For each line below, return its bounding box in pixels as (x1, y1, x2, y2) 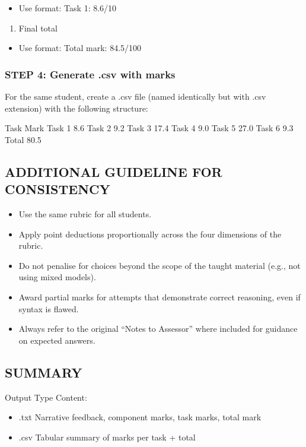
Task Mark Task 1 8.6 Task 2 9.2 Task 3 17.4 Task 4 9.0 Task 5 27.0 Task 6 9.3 (5, 122, 294, 134)
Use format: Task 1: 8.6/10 (18, 2, 117, 14)
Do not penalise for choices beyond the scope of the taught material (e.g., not (18, 259, 301, 271)
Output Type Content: (5, 391, 87, 403)
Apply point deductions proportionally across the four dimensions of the (18, 227, 282, 240)
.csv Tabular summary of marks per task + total (18, 430, 196, 443)
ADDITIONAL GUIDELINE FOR (5, 162, 222, 180)
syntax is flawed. (18, 302, 79, 315)
